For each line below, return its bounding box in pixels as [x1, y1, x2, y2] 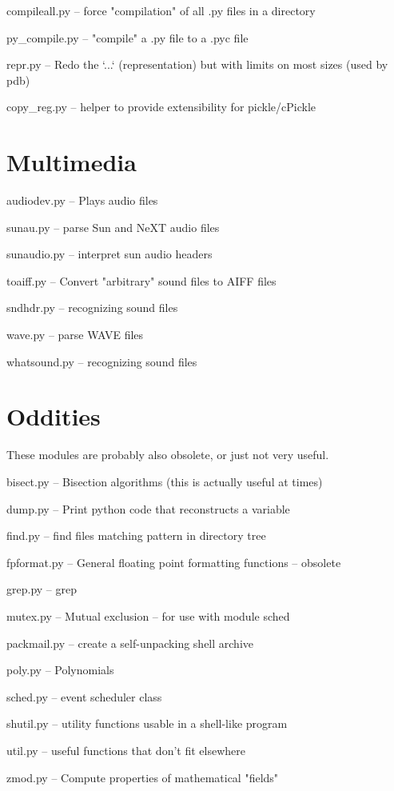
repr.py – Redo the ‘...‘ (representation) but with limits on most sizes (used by [6, 56, 388, 73]
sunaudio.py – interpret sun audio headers [6, 246, 213, 262]
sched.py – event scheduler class [6, 688, 162, 705]
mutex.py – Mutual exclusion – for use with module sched [6, 607, 290, 624]
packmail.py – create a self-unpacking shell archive [6, 634, 253, 651]
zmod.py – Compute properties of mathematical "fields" [6, 769, 279, 785]
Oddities [6, 400, 101, 433]
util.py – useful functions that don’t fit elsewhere [6, 741, 245, 758]
